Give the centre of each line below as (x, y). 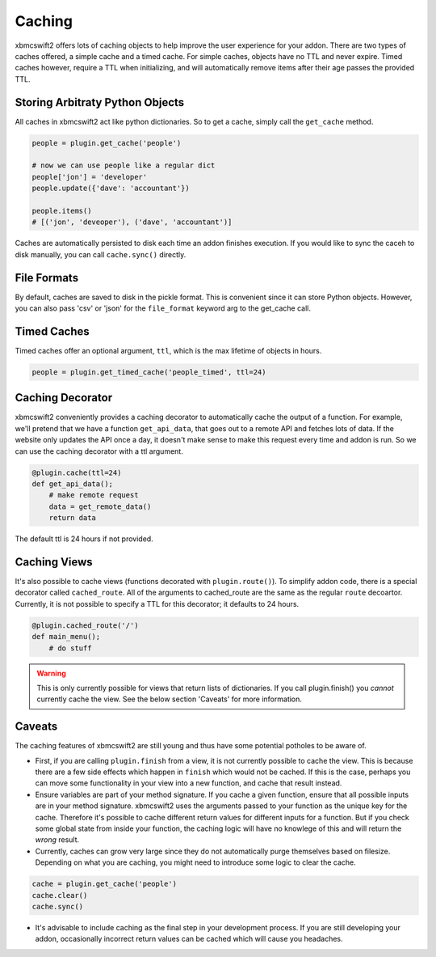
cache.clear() (60, 895)
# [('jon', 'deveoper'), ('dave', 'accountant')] (132, 222)
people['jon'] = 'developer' (90, 177)
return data (73, 518)
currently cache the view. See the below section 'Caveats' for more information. (170, 699)
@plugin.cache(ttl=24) (77, 472)
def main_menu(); (66, 637)
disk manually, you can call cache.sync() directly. (101, 254)
